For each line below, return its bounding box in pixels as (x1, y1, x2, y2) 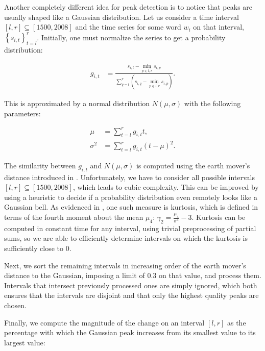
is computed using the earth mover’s (136, 160, 250, 170)
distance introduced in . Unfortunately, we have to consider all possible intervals (4, 171, 255, 182)
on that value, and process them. (158, 270, 261, 281)
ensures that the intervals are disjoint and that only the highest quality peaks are (4, 290, 259, 300)
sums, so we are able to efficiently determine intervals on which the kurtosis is (4, 233, 248, 243)
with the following (184, 97, 241, 108)
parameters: (4, 108, 41, 118)
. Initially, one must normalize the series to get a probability (37, 32, 226, 42)
